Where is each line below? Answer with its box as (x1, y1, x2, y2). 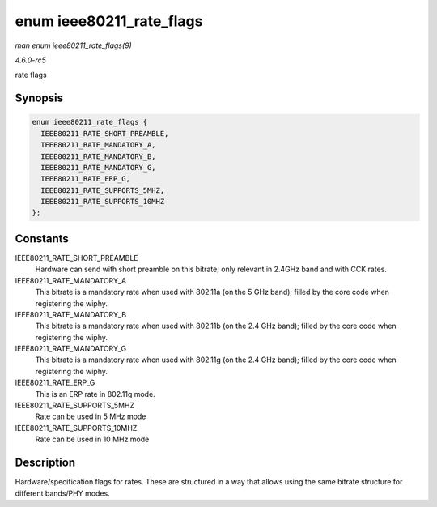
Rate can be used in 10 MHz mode (35, 434, 150, 445)
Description (15, 456, 76, 470)
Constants (15, 232, 69, 245)
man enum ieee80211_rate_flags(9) (15, 40, 133, 50)
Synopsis (15, 92, 64, 105)
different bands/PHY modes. (15, 488, 110, 498)
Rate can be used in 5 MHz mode (35, 411, 146, 421)
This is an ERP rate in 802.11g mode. (35, 389, 155, 398)
